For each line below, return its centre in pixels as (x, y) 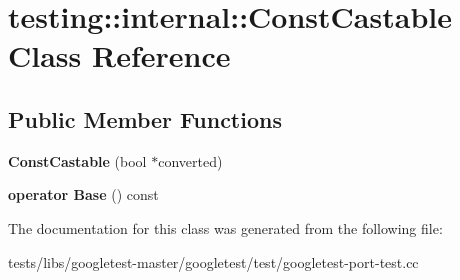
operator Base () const (83, 194)
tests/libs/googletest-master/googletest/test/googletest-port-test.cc (213, 261)
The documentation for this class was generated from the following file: (225, 227)
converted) (190, 160)
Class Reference (119, 55)
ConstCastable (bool (77, 160)
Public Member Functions (145, 118)
